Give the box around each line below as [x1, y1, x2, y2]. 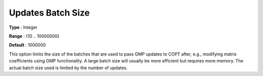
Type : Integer [9, 24, 38, 30]
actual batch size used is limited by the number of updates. [9, 65, 128, 71]
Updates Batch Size [9, 7, 90, 18]
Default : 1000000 [9, 42, 46, 48]
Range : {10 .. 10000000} [9, 33, 59, 39]
